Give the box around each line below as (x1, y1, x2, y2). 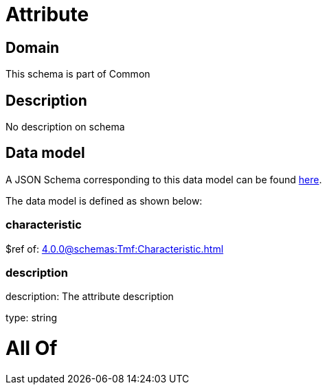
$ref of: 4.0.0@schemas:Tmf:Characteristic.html (5, 242, 224, 255)
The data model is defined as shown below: (5, 194, 203, 207)
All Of (5, 336, 58, 360)
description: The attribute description (5, 290, 174, 303)
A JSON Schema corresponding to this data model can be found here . (5, 173, 322, 185)
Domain (5, 38, 60, 56)
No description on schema (5, 121, 125, 133)
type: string (5, 312, 58, 324)
